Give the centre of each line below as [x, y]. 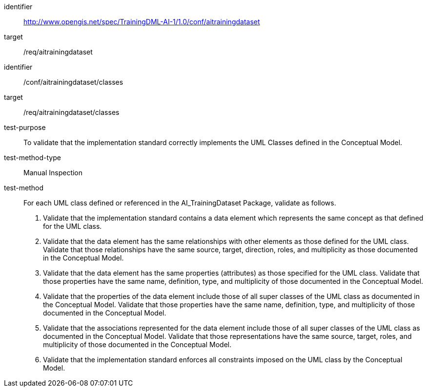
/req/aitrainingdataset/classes [71, 112]
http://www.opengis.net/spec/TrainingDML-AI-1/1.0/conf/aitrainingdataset [142, 22]
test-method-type [32, 158]
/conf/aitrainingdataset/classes [73, 82]
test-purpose [25, 127]
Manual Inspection [53, 173]
